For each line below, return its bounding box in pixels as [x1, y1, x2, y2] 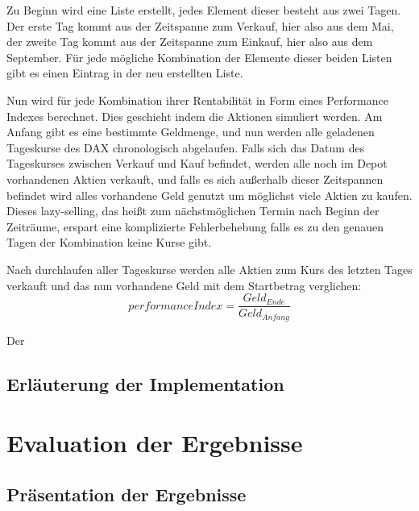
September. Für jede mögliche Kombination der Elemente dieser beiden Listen [6, 48, 392, 65]
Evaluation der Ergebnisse [6, 426, 303, 459]
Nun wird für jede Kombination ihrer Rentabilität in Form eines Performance [6, 91, 388, 108]
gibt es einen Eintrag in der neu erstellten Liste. [6, 64, 243, 81]
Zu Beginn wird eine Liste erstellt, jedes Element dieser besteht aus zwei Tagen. [6, 2, 401, 18]
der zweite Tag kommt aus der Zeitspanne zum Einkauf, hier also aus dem [6, 33, 373, 50]
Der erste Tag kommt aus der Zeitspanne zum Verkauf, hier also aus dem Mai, [6, 17, 394, 34]
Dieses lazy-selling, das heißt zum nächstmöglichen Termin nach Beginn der [6, 202, 380, 219]
